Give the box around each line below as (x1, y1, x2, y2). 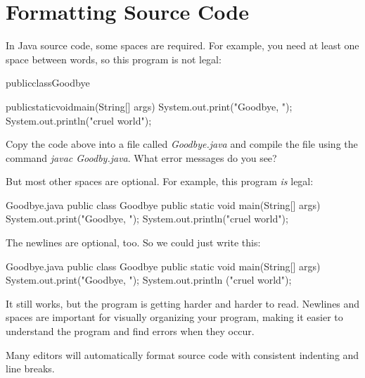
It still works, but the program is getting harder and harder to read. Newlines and (6, 296, 360, 310)
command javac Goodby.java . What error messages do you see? (6, 150, 277, 165)
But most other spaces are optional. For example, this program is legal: (6, 174, 314, 189)
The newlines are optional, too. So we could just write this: (6, 235, 261, 250)
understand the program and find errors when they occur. (6, 324, 255, 339)
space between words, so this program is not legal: (6, 51, 222, 66)
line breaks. (6, 361, 55, 376)
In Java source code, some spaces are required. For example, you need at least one (6, 38, 359, 53)
